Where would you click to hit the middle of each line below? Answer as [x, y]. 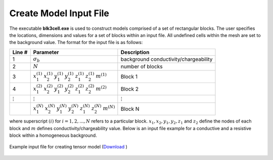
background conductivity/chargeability [167, 59]
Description [135, 52]
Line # [20, 52]
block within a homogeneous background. [53, 135]
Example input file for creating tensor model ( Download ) [68, 147]
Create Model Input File [59, 13]
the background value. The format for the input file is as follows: [76, 43]
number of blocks [142, 67]
